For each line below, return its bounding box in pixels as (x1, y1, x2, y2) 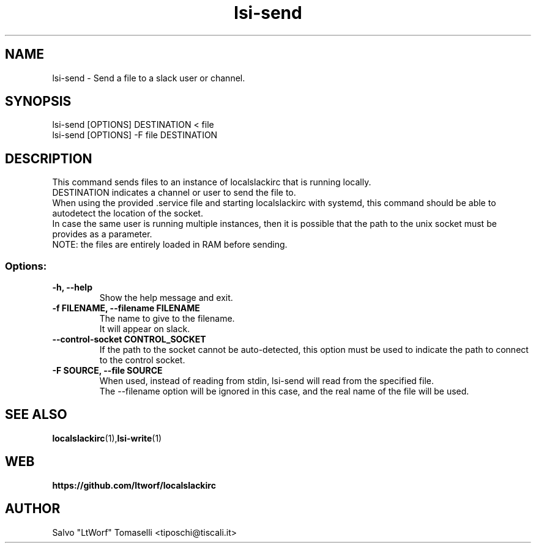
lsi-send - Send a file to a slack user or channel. (52, 72, 245, 83)
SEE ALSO (5, 407, 67, 423)
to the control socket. (99, 355, 185, 366)
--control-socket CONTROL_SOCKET (52, 334, 206, 345)
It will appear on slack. (99, 324, 190, 335)
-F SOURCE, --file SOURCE (52, 365, 163, 376)
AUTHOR (5, 501, 61, 517)
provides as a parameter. (52, 229, 152, 240)
